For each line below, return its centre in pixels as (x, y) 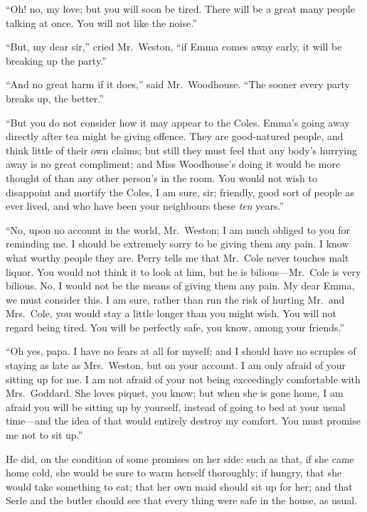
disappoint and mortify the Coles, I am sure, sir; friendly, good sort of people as (180, 192)
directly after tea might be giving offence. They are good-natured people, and (175, 136)
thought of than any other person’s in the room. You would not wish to (161, 177)
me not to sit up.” (44, 435)
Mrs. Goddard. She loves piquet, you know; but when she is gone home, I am (175, 393)
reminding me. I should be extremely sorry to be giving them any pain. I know (177, 244)
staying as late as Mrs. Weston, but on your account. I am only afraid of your (176, 365)
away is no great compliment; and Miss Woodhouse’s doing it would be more (173, 164)
